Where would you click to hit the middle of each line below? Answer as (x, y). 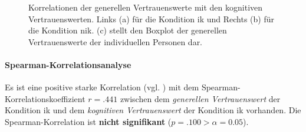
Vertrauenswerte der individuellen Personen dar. (116, 41)
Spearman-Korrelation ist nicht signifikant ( (88, 121)
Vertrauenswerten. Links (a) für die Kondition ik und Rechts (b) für (151, 18)
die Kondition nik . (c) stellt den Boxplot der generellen (128, 30)
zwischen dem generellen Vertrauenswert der (200, 98)
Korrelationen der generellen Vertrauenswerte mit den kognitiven (146, 7)
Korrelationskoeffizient (45, 98)
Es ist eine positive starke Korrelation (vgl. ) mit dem (102, 87)
